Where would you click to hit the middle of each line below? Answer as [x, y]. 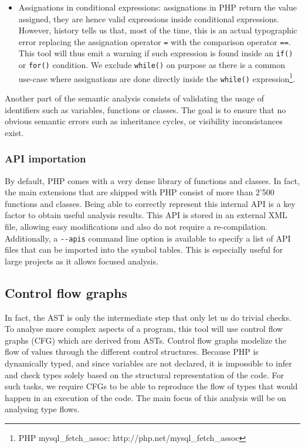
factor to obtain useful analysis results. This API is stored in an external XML [146, 215]
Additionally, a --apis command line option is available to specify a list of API [148, 238]
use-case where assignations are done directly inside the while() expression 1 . [157, 77]
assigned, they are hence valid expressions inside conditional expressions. [149, 18]
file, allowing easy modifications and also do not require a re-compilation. [136, 227]
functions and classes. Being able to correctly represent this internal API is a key [150, 203]
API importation [45, 159]
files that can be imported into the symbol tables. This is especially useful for [144, 250]
